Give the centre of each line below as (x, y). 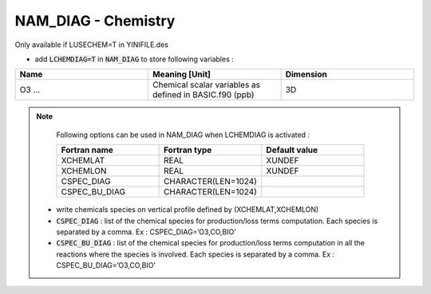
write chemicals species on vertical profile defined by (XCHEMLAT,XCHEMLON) (188, 210)
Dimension (306, 74)
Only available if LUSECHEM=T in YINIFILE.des (92, 45)
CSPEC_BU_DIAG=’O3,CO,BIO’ (106, 265)
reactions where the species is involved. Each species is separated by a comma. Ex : (196, 254)
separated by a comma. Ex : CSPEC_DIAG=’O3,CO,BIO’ (146, 232)
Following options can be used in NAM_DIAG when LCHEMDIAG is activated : (183, 135)
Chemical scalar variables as (207, 85)
